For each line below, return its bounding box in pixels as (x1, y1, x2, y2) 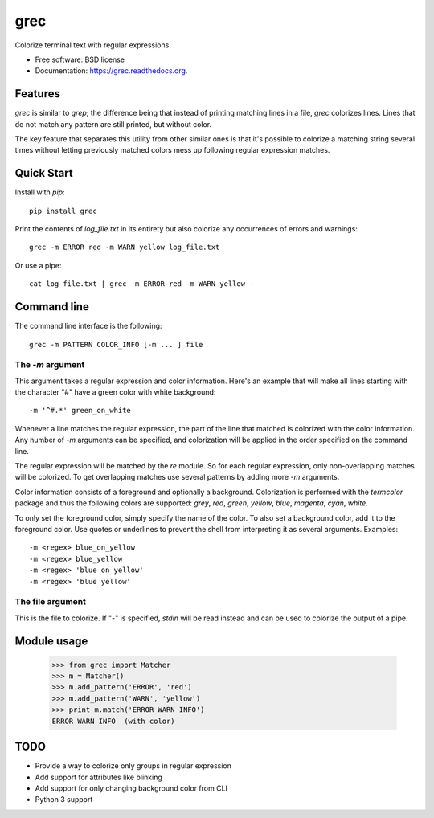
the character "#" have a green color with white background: (14, 387, 216, 397)
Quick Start (14, 166, 73, 180)
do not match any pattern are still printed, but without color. (14, 119, 212, 129)
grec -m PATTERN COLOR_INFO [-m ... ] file (29, 340, 203, 349)
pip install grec (29, 206, 97, 215)
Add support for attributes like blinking (35, 772, 162, 782)
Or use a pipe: (14, 260, 62, 270)
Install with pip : (14, 187, 65, 197)
